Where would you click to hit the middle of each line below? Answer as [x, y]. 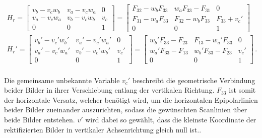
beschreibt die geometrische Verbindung [194, 80]
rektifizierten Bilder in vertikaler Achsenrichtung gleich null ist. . [103, 129]
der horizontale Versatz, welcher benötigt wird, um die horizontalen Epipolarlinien [131, 99]
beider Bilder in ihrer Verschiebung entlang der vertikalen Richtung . [109, 90]
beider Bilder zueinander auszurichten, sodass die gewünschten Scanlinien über [126, 110]
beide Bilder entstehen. [40, 120]
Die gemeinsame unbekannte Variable [62, 80]
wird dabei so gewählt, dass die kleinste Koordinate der [171, 120]
